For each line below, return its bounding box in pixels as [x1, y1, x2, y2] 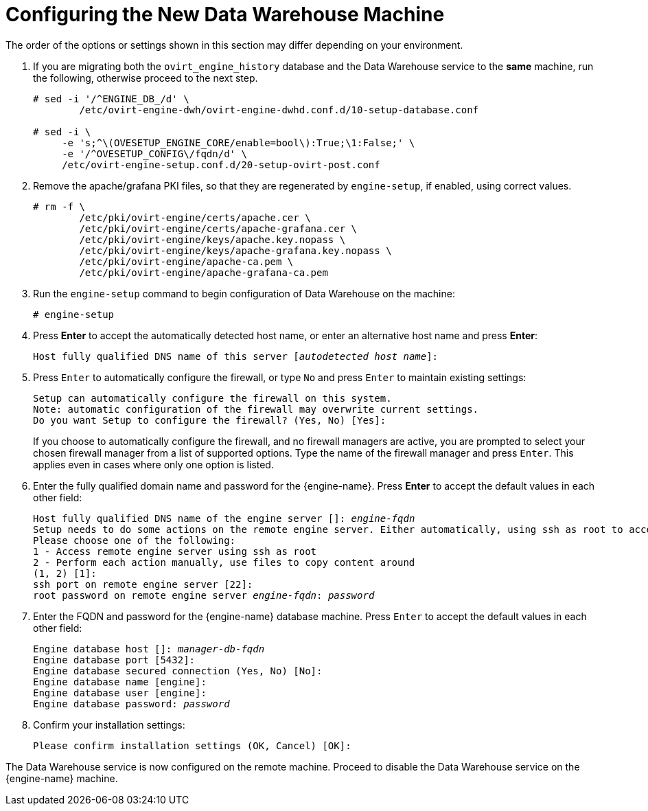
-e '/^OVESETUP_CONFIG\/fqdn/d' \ [62, 148, 247, 159]
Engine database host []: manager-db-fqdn [33, 643, 265, 654]
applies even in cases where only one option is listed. [33, 458, 274, 470]
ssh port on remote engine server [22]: [33, 578, 253, 590]
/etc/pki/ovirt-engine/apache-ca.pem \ [79, 255, 294, 267]
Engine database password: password [33, 698, 230, 709]
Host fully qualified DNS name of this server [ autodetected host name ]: [33, 350, 439, 362]
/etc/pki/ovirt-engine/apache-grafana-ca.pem [79, 266, 328, 278]
